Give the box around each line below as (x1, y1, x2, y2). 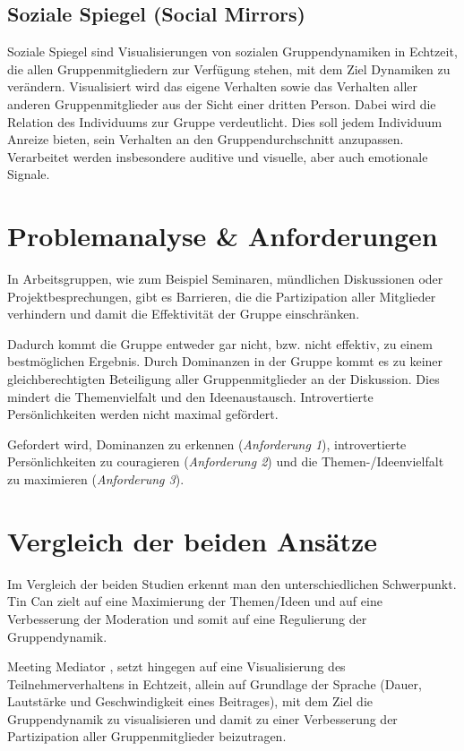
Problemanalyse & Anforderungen (7, 218, 438, 254)
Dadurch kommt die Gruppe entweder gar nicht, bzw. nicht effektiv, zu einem (7, 334, 433, 353)
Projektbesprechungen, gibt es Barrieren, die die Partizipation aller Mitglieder (7, 286, 436, 305)
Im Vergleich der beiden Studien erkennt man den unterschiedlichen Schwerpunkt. (7, 574, 457, 593)
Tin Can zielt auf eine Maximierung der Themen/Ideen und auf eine (7, 592, 382, 610)
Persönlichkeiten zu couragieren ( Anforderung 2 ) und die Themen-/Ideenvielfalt (7, 452, 444, 471)
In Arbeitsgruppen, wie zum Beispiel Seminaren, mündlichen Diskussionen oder (7, 269, 443, 288)
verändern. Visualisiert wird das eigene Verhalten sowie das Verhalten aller (7, 77, 417, 96)
